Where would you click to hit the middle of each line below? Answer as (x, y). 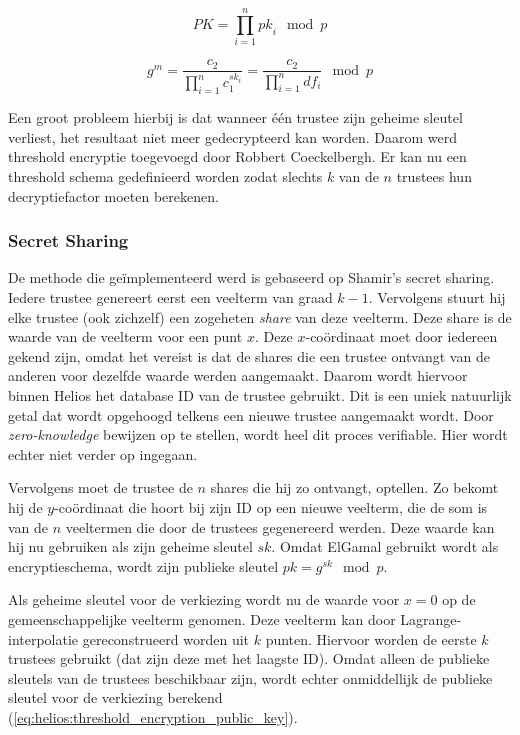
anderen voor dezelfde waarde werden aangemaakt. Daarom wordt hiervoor (238, 375)
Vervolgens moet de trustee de (100, 487)
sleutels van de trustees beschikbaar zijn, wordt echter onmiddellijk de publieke (250, 677)
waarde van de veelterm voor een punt (125, 336)
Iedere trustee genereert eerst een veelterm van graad (170, 297)
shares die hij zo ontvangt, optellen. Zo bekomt (354, 487)
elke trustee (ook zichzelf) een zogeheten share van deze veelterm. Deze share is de (260, 316)
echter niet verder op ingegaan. (103, 453)
